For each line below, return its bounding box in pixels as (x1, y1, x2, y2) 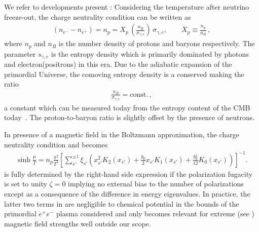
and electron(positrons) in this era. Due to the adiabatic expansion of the (4, 59, 232, 69)
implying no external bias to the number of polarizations (68, 178, 244, 189)
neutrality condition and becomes (4, 139, 108, 149)
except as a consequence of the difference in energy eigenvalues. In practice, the (4, 188, 250, 199)
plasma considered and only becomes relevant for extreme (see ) (56, 208, 254, 219)
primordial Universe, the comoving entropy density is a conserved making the (4, 68, 244, 79)
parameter (4, 48, 36, 59)
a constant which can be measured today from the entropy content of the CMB (4, 102, 250, 112)
